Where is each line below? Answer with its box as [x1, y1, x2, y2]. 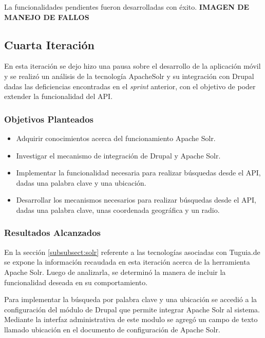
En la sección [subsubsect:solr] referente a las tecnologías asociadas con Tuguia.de [4, 246, 260, 257]
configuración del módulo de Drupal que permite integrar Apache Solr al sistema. [4, 304, 260, 314]
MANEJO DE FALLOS [4, 11, 89, 22]
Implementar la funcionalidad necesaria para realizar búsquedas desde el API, [16, 167, 261, 178]
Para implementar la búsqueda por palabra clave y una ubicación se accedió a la [4, 294, 257, 305]
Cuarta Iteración [4, 36, 94, 52]
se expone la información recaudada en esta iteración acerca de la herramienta [4, 256, 250, 267]
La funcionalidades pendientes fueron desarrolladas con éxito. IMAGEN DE [4, 2, 250, 12]
